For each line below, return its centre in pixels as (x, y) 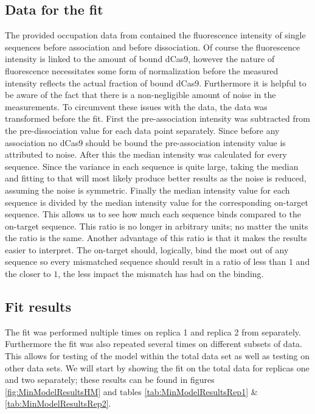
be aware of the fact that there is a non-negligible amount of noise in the (140, 95)
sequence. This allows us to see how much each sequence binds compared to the (153, 214)
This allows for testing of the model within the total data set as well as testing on (157, 356)
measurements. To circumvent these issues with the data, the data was (136, 106)
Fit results (38, 307)
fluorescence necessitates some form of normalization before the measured (142, 70)
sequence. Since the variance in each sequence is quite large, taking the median (152, 166)
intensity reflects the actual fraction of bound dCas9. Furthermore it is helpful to (156, 82)
